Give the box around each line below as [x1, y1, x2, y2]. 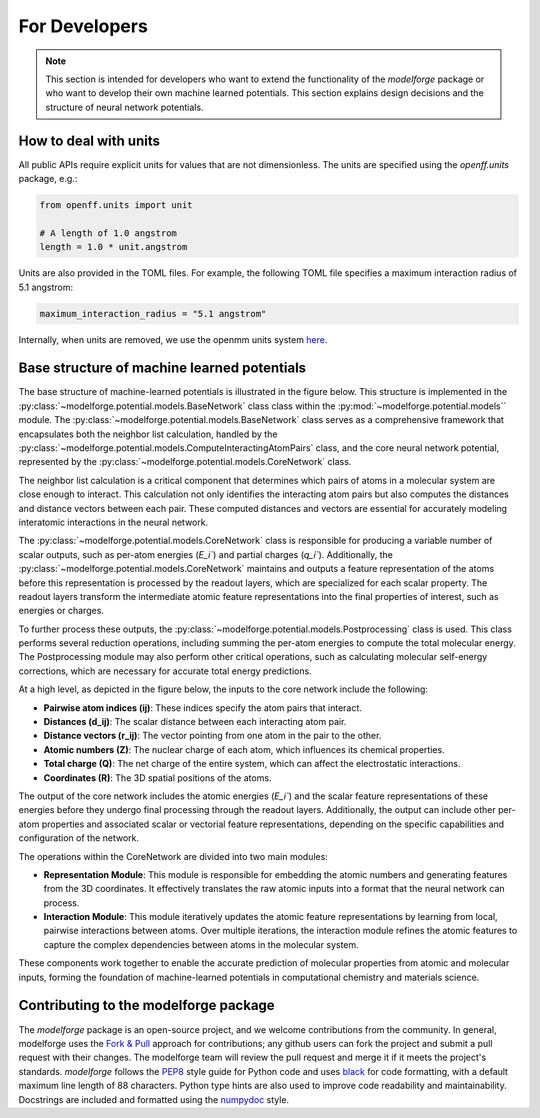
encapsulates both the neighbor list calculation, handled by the [18, 428, 278, 440]
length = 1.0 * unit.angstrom [39, 241, 188, 253]
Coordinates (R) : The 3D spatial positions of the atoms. [43, 771, 272, 784]
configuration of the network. [18, 832, 140, 844]
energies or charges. [18, 605, 105, 617]
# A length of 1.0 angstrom [39, 227, 177, 239]
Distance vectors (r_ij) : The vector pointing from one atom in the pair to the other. [43, 730, 382, 742]
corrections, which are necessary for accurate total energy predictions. [18, 665, 312, 677]
